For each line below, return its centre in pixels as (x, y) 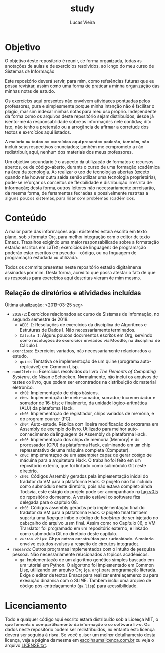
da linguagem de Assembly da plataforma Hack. (98, 434)
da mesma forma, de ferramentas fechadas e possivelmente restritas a (77, 193)
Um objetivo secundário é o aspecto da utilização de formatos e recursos (79, 161)
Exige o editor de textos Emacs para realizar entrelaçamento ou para (89, 575)
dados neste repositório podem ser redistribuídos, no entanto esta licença (80, 630)
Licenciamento (36, 606)
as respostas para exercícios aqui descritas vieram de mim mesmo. (73, 278)
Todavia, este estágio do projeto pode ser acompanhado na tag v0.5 (89, 492)
